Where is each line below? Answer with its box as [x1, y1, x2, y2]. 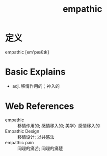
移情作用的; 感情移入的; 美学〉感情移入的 [17, 123, 100, 129]
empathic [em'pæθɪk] [5, 49, 49, 55]
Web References [5, 101, 75, 112]
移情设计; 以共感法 [17, 134, 55, 140]
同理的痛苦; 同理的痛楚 [17, 145, 63, 151]
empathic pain [5, 139, 34, 145]
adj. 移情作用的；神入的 [12, 83, 60, 89]
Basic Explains [5, 66, 66, 78]
